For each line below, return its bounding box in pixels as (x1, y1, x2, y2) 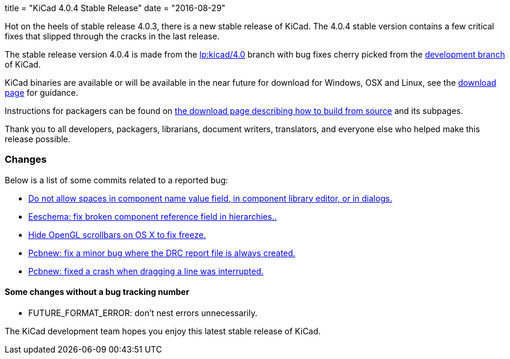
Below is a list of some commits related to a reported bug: (5, 175, 228, 185)
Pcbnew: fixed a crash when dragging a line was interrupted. (28, 266, 264, 276)
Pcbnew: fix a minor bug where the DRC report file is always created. (28, 247, 296, 258)
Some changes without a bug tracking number (5, 287, 189, 297)
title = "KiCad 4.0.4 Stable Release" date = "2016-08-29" (5, 3, 226, 13)
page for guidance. (5, 88, 78, 98)
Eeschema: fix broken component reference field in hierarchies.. (28, 211, 277, 222)
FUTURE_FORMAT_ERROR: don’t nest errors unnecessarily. (28, 307, 258, 318)
